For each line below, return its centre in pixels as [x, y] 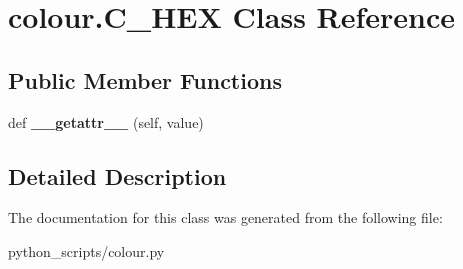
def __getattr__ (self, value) [106, 121]
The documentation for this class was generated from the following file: [225, 217]
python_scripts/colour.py [86, 250]
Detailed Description [117, 175]
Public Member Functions [145, 79]
